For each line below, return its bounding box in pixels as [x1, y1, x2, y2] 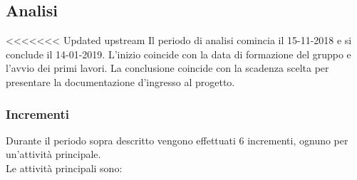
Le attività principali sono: [6, 160, 123, 175]
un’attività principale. [6, 147, 101, 162]
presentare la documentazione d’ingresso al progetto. [6, 74, 235, 89]
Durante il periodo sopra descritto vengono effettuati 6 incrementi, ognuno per [6, 132, 348, 147]
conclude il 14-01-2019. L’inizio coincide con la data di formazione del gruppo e [6, 46, 351, 61]
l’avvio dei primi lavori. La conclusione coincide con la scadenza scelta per [6, 60, 329, 75]
